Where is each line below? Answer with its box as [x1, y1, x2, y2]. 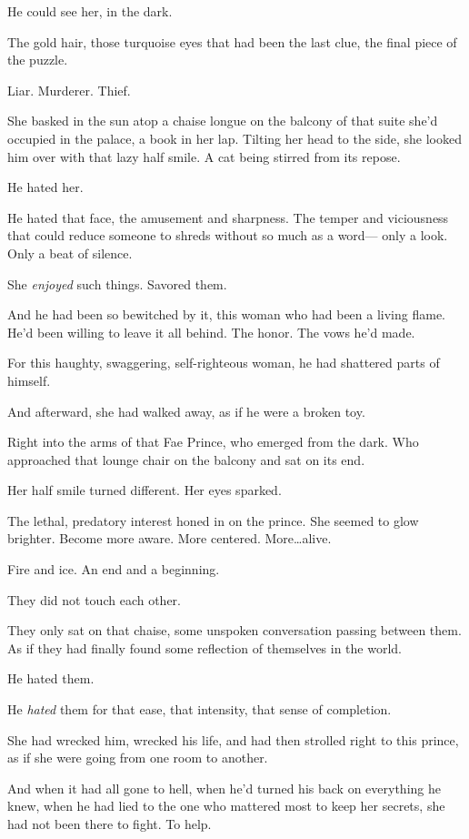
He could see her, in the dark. [7, 2, 173, 20]
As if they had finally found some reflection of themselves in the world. [7, 638, 402, 657]
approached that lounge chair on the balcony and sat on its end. [7, 450, 365, 469]
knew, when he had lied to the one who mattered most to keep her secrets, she [7, 796, 445, 815]
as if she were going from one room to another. [7, 748, 268, 767]
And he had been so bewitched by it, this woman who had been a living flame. [7, 305, 445, 324]
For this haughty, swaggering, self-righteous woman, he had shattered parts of [7, 353, 440, 372]
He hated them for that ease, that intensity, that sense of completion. [7, 700, 392, 719]
